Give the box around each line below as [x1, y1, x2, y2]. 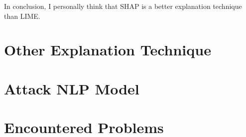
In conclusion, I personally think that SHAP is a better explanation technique [4, 1, 242, 11]
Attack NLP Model [4, 78, 139, 98]
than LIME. [4, 10, 40, 21]
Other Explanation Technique [4, 40, 211, 60]
